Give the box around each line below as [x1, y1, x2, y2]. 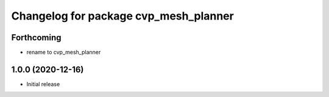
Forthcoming [11, 32, 62, 43]
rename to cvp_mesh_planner [26, 49, 101, 56]
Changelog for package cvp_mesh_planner [11, 9, 234, 23]
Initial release [26, 80, 60, 88]
